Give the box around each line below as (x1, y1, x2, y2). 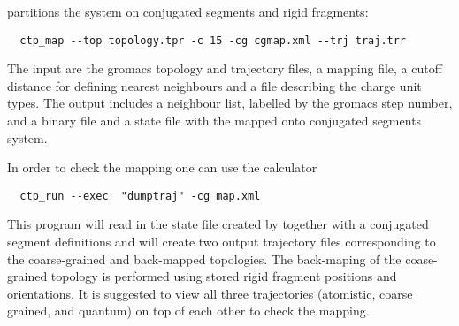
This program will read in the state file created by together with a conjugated (7, 215, 429, 233)
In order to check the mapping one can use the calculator (7, 158, 317, 177)
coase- (405, 249, 438, 268)
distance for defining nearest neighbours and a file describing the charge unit (7, 76, 422, 95)
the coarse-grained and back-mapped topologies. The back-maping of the (7, 249, 402, 268)
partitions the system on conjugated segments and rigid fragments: (7, 3, 369, 20)
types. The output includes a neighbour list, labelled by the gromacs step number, (7, 94, 453, 112)
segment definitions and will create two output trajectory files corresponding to (7, 232, 436, 251)
